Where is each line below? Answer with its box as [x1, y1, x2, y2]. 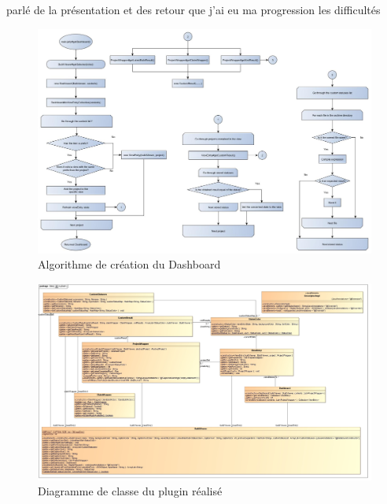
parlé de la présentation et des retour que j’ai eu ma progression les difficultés [6, 2, 381, 17]
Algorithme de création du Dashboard [38, 256, 221, 272]
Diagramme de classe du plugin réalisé [38, 483, 223, 499]
